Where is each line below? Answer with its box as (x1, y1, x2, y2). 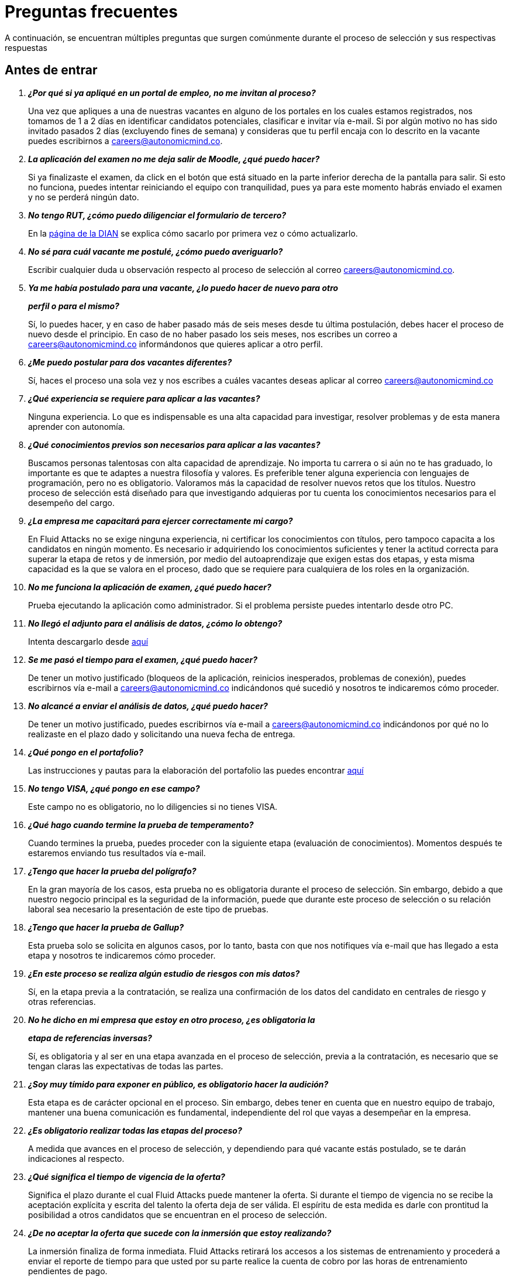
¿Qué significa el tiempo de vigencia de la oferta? (28, 1171, 225, 1182)
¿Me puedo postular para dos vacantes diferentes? (28, 357, 232, 367)
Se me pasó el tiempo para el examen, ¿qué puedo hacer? (28, 654, 258, 665)
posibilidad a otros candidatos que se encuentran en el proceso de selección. (28, 1209, 327, 1220)
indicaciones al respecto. (28, 1153, 125, 1164)
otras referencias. (28, 996, 96, 1007)
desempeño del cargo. (28, 497, 115, 508)
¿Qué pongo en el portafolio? (28, 747, 143, 757)
